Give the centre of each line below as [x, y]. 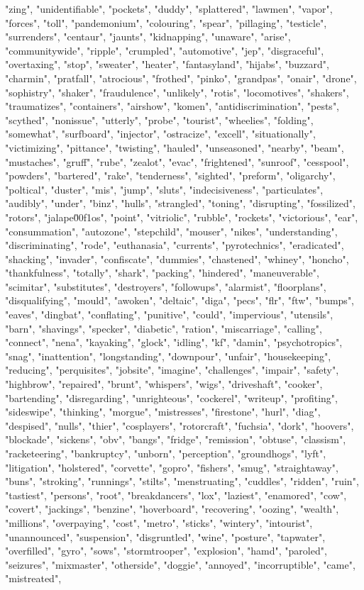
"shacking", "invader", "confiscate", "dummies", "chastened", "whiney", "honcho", [177, 258]
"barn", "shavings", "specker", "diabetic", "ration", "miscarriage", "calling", [164, 328]
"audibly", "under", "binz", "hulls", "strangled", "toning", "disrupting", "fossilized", [180, 203]
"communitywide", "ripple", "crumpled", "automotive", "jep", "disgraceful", [165, 50]
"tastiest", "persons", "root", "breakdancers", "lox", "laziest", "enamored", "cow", [176, 495]
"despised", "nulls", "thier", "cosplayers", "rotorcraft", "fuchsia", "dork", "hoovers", [180, 425]
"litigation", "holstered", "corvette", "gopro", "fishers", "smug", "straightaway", [172, 467]
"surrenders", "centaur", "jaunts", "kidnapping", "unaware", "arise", [148, 37]
